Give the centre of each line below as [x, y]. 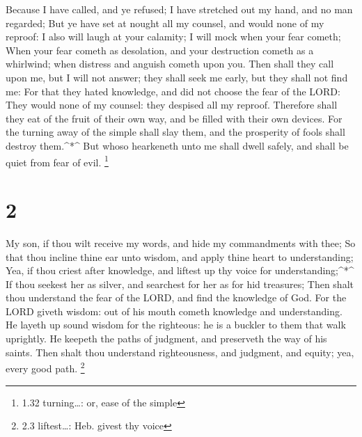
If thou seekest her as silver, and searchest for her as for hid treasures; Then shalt [180, 284]
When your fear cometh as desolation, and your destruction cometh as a [160, 50]
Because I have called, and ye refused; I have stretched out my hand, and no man [179, 9]
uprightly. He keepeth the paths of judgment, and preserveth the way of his [166, 339]
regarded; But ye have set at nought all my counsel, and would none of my [165, 23]
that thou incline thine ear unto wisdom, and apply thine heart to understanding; [180, 256]
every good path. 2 [45, 367]
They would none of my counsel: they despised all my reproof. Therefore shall [172, 105]
